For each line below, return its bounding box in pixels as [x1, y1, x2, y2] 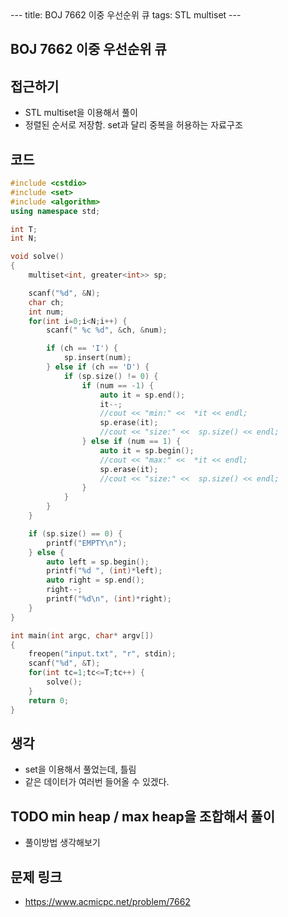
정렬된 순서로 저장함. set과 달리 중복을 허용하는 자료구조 [24, 119, 243, 131]
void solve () [10, 252, 65, 262]
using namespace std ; [10, 206, 101, 216]
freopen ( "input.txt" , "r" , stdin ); [28, 649, 177, 659]
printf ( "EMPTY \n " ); [46, 538, 128, 548]
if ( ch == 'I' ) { [46, 343, 118, 354]
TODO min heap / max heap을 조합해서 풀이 [10, 808, 275, 825]
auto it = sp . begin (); [99, 445, 195, 456]
